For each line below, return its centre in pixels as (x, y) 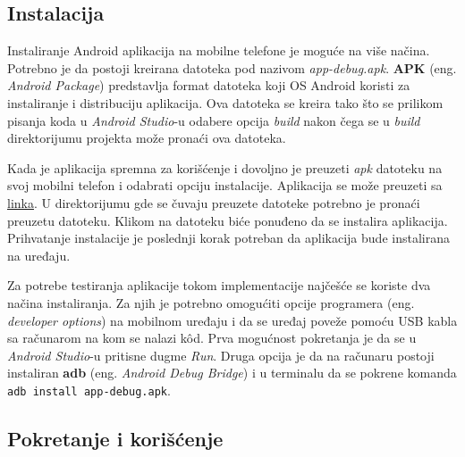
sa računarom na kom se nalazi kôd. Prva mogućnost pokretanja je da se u (212, 338)
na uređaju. (39, 255)
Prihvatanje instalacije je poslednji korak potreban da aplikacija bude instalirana (228, 238)
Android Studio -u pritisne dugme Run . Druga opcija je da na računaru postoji (221, 355)
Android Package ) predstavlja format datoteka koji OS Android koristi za (209, 85)
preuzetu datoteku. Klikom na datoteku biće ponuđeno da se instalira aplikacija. (228, 220)
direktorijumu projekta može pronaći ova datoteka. (147, 138)
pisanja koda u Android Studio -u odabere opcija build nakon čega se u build (214, 120)
